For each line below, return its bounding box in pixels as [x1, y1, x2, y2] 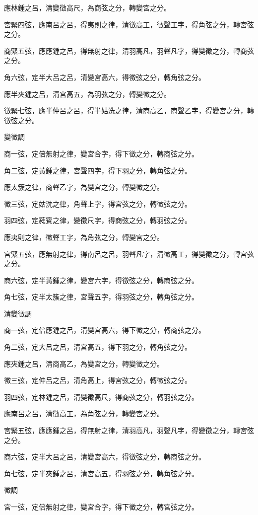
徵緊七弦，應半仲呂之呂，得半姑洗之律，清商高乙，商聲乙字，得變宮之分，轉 [4, 105, 254, 116]
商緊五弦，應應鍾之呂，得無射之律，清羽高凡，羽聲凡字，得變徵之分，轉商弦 [4, 45, 254, 56]
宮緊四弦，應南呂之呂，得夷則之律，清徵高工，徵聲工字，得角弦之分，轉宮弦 [4, 19, 254, 29]
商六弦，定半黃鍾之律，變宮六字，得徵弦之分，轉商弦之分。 [4, 275, 198, 285]
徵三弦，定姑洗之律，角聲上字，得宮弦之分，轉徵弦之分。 [4, 198, 192, 209]
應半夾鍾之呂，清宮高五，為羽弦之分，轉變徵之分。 [4, 88, 171, 99]
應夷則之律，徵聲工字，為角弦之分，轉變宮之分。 [4, 231, 164, 242]
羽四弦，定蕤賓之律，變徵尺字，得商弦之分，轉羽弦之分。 [4, 215, 192, 225]
